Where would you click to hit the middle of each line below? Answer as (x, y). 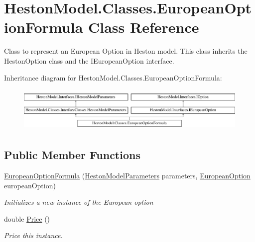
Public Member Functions (72, 155)
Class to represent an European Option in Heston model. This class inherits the (126, 51)
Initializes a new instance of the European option (79, 202)
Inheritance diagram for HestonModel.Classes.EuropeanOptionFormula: (113, 77)
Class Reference (144, 27)
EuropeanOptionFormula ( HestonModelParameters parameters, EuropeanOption (127, 175)
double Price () (27, 218)
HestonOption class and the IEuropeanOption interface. (89, 60)
